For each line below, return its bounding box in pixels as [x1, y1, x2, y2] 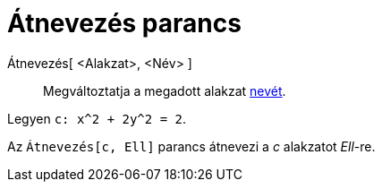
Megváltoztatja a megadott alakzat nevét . [43, 82, 286, 99]
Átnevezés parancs [7, 8, 242, 39]
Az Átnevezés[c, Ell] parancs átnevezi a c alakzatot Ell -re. [7, 138, 376, 154]
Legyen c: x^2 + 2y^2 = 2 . [7, 110, 186, 126]
